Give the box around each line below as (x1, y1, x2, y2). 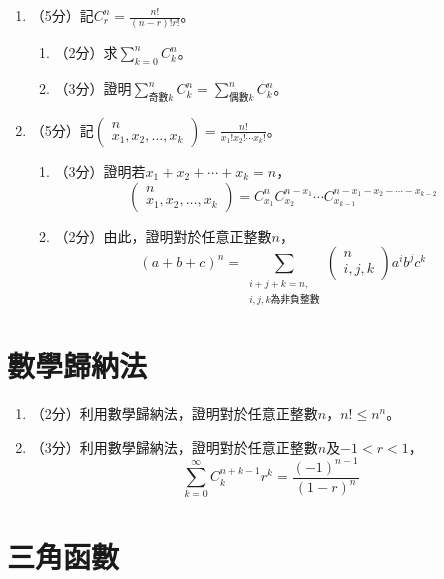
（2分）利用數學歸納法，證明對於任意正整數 (30, 402, 318, 423)
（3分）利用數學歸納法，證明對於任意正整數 (30, 436, 318, 457)
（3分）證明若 (54, 160, 146, 181)
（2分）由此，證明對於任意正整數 (54, 225, 272, 246)
